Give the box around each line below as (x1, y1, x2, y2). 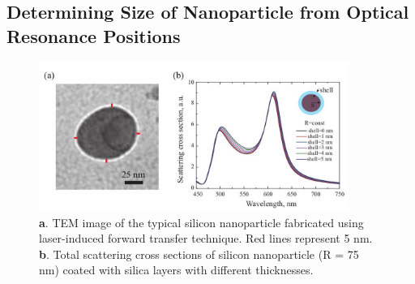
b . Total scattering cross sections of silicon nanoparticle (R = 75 (39, 245, 359, 262)
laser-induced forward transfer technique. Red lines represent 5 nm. (39, 230, 373, 247)
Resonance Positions (6, 23, 181, 48)
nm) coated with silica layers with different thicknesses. (39, 261, 314, 278)
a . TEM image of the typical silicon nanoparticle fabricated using (39, 213, 364, 230)
